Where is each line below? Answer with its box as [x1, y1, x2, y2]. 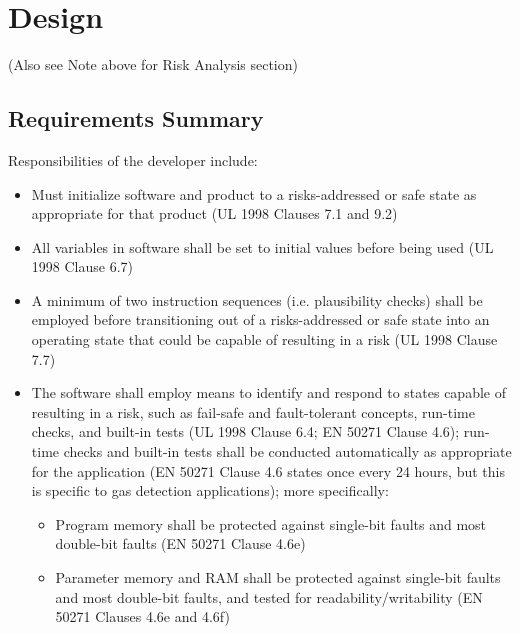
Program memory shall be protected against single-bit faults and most [55, 513, 487, 534]
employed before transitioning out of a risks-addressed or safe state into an [31, 309, 490, 330]
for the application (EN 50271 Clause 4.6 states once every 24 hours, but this [31, 460, 505, 481]
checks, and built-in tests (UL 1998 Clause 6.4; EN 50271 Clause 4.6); [31, 421, 460, 442]
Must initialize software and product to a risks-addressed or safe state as [31, 183, 477, 204]
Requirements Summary [8, 103, 264, 134]
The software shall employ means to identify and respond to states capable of [31, 382, 506, 403]
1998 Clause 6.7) [31, 256, 133, 277]
